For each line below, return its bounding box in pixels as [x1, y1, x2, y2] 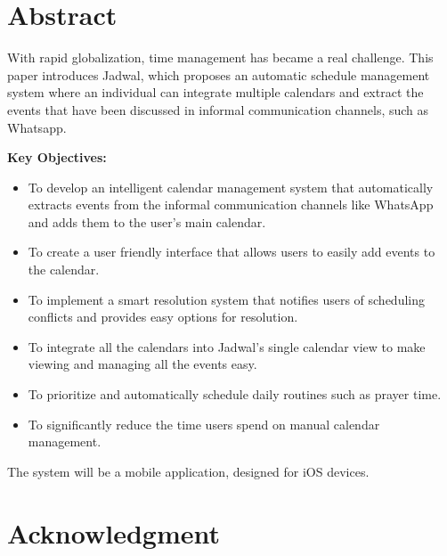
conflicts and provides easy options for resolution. [28, 307, 298, 326]
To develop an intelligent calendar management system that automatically [28, 177, 434, 196]
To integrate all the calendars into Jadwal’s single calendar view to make [28, 337, 426, 356]
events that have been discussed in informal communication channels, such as [7, 100, 429, 119]
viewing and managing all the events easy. [28, 355, 257, 373]
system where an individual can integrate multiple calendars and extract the [7, 83, 424, 102]
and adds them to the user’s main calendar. [28, 212, 266, 231]
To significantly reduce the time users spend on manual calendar [28, 414, 380, 433]
